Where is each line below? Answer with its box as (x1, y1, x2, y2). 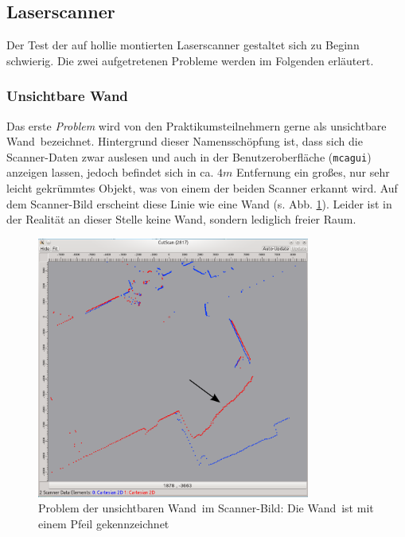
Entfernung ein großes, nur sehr (236, 164, 390, 181)
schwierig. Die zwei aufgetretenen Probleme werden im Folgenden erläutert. (6, 52, 374, 68)
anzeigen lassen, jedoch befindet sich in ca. (6, 164, 214, 181)
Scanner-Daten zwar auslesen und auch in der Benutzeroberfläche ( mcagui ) (6, 148, 372, 165)
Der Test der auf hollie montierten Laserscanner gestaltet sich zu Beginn (6, 37, 360, 53)
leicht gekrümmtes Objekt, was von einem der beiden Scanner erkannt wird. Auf (6, 180, 398, 197)
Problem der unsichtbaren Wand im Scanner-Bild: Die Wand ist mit (38, 500, 374, 516)
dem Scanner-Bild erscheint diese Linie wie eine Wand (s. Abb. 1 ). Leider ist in (6, 195, 392, 212)
